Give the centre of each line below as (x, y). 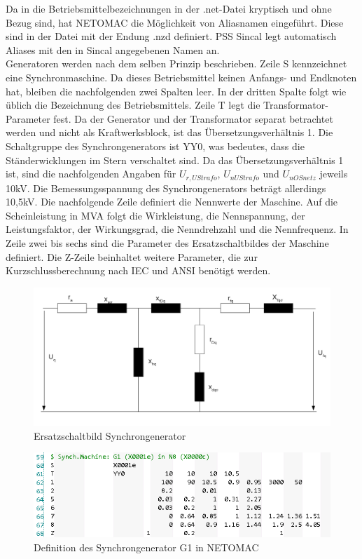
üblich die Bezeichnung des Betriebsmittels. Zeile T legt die (133, 105)
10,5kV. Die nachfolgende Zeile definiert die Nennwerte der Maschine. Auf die (172, 202)
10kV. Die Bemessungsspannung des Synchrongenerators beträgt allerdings (166, 188)
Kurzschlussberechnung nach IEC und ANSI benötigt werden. (138, 270)
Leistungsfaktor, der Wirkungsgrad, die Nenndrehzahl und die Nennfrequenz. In (177, 229)
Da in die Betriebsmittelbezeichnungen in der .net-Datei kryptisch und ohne (169, 8)
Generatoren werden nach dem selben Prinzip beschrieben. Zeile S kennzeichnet (176, 63)
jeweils (334, 174)
